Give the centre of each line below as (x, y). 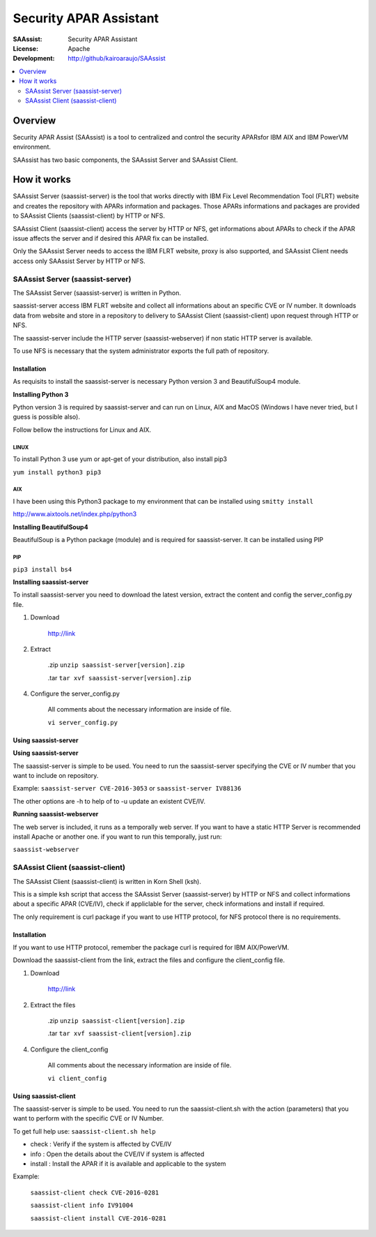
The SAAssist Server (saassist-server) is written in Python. (97, 292)
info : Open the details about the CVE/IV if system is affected (117, 1154)
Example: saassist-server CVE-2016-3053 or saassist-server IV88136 (127, 788)
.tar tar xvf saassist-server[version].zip (119, 677)
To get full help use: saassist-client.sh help (84, 1131)
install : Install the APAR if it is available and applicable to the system (128, 1163)
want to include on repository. (56, 776)
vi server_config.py (83, 722)
